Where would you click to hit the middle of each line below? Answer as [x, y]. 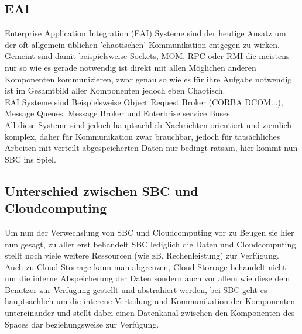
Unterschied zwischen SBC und [102, 190]
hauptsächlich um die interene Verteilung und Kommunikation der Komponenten [150, 301]
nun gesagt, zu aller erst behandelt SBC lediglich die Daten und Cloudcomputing [150, 244]
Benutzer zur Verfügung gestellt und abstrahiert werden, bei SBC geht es [136, 289]
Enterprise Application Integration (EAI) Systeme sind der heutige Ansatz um [145, 33]
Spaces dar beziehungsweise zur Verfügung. [82, 324]
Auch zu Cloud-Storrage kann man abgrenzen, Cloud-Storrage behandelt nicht [145, 266]
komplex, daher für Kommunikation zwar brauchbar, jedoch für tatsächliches [143, 136]
